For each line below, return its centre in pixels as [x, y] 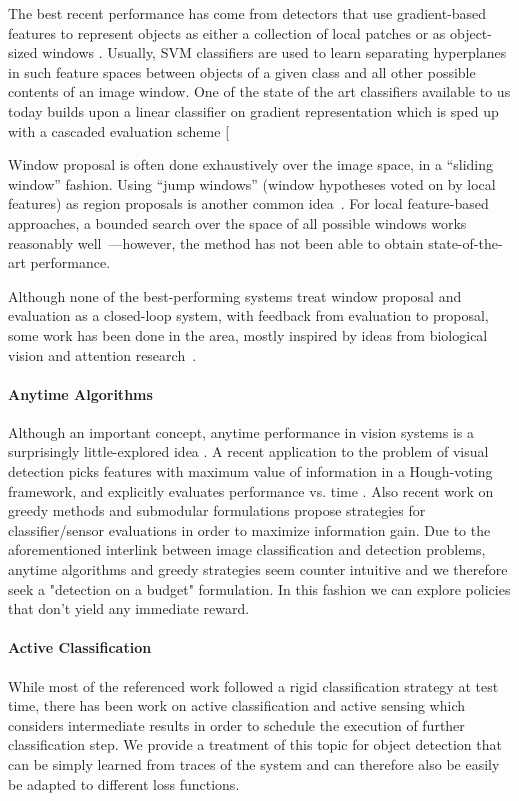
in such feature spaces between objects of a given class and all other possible [242, 71]
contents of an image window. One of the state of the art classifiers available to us [259, 91]
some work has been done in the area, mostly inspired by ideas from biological [248, 334]
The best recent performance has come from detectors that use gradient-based [247, 13]
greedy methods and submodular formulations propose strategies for [217, 510]
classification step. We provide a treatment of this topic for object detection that [255, 744]
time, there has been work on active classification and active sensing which [237, 705]
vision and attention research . [102, 354]
